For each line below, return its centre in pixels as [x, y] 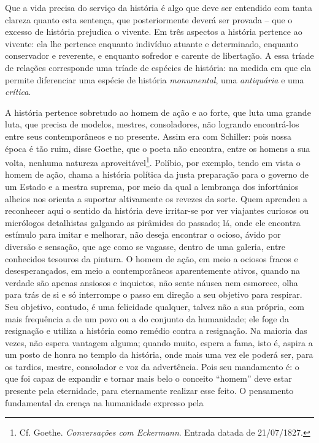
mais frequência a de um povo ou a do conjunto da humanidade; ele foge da [147, 318]
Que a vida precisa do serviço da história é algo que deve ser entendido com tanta [159, 7]
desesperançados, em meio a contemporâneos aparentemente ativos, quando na [153, 271]
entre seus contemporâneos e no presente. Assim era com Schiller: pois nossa [148, 136]
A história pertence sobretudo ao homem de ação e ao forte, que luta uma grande [158, 112]
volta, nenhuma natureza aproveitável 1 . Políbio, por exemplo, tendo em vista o [153, 161]
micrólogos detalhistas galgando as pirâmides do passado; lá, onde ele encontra [153, 222]
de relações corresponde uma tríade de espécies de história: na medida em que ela [158, 67]
